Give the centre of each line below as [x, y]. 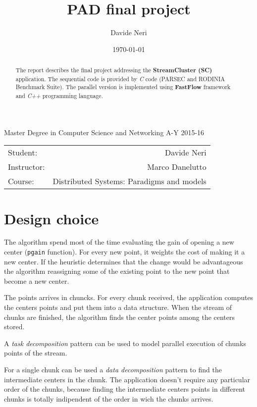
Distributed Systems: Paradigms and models [129, 181]
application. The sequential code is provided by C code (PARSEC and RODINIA [120, 78]
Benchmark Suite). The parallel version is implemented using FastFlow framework [123, 87]
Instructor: [26, 167]
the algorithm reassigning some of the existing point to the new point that [117, 271]
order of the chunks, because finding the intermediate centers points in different [125, 389]
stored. [14, 327]
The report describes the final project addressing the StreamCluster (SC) [114, 70]
